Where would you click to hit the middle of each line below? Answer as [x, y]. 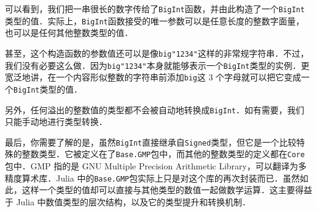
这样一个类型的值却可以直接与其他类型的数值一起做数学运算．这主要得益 [167, 190]
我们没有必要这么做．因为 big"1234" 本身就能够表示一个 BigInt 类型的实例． [153, 65]
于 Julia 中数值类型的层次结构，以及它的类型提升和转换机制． [128, 201]
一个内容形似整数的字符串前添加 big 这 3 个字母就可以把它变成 [178, 77]
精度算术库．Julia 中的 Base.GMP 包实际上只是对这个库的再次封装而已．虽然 [152, 178]
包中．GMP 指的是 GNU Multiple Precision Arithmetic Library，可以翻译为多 [156, 166]
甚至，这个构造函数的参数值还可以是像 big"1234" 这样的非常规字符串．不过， [157, 53]
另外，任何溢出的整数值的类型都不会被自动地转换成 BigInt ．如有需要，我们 [155, 109]
